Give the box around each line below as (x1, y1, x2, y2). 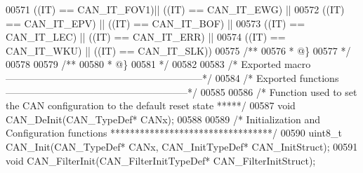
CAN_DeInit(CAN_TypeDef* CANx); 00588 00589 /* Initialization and (6, 111, 321, 126)
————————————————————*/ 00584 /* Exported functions (6, 70, 339, 85)
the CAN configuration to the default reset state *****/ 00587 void (6, 98, 296, 113)
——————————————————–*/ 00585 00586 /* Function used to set (6, 84, 357, 99)
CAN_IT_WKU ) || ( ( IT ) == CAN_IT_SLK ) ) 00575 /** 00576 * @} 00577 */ (6, 43, 351, 57)
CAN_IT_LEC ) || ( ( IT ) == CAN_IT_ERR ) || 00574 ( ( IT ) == (6, 29, 286, 44)
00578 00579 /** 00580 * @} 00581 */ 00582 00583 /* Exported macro (6, 57, 311, 71)
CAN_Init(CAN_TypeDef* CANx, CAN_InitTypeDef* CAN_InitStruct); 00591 (6, 139, 358, 153)
